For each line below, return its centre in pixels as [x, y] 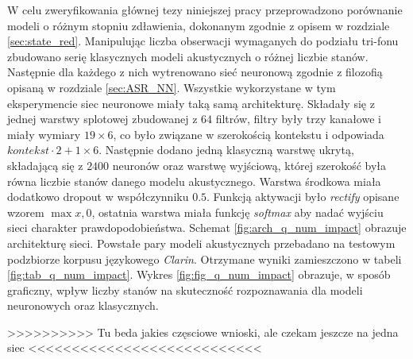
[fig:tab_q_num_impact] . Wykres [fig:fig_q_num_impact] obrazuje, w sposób [199, 274]
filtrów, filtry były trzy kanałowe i [298, 119]
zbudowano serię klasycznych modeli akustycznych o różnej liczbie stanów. [188, 56]
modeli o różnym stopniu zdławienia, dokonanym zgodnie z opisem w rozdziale [199, 25]
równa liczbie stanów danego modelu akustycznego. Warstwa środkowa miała [194, 181]
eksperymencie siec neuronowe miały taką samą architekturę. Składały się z [191, 103]
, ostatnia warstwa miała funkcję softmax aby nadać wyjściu [237, 212]
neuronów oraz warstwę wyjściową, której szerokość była [249, 165]
